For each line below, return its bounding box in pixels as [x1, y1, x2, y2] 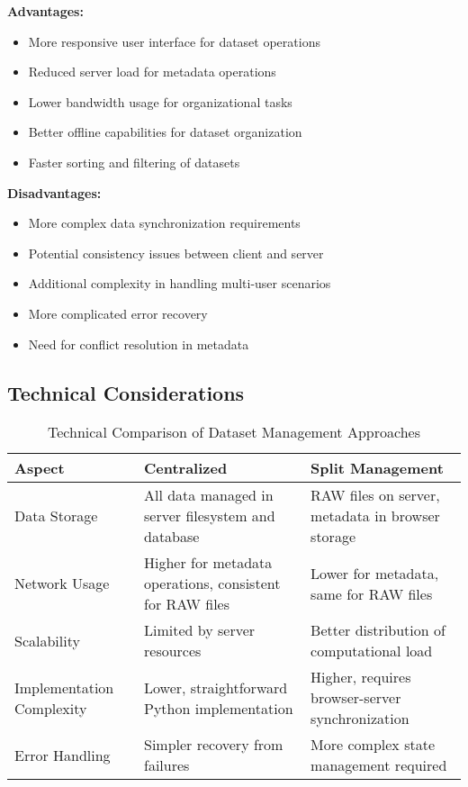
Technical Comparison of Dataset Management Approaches [48, 421, 420, 443]
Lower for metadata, [310, 562, 439, 583]
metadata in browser [310, 505, 440, 527]
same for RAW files [310, 583, 433, 604]
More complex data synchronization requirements [28, 213, 301, 232]
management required [310, 755, 447, 776]
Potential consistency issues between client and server [28, 243, 324, 262]
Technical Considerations [7, 378, 245, 406]
